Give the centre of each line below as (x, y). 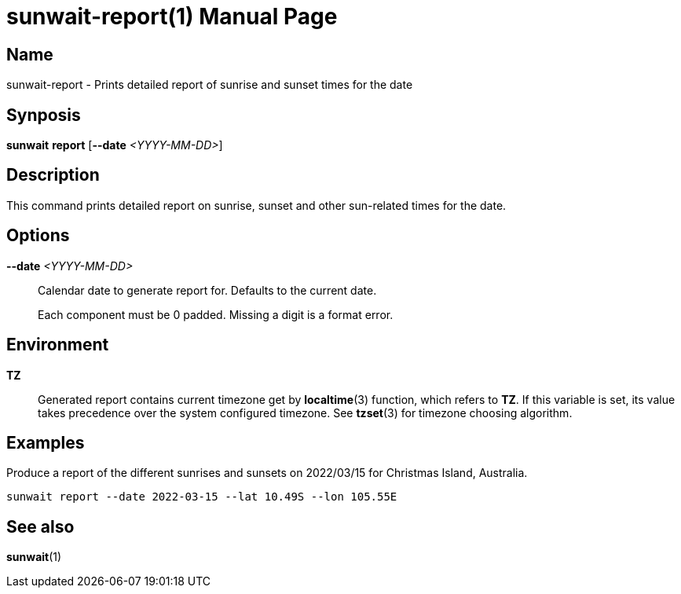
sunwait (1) (34, 557)
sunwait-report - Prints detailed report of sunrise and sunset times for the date (210, 85)
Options (38, 236)
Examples (46, 442)
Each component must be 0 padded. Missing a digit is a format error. (216, 314)
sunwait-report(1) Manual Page (172, 16)
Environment (58, 345)
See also (40, 526)
